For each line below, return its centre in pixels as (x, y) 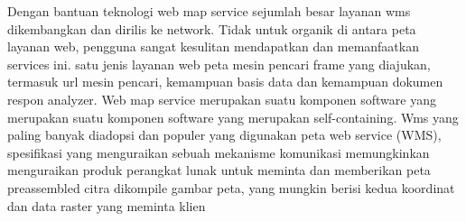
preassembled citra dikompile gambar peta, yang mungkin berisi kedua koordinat (231, 187)
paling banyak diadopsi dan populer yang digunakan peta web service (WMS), (224, 135)
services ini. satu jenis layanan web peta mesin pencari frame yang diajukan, (219, 64)
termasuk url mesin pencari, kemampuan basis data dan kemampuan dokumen (225, 82)
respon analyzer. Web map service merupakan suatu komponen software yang (222, 99)
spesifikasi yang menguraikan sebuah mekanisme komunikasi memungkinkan (219, 152)
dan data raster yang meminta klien (107, 205)
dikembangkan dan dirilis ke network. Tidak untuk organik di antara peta (212, 28)
